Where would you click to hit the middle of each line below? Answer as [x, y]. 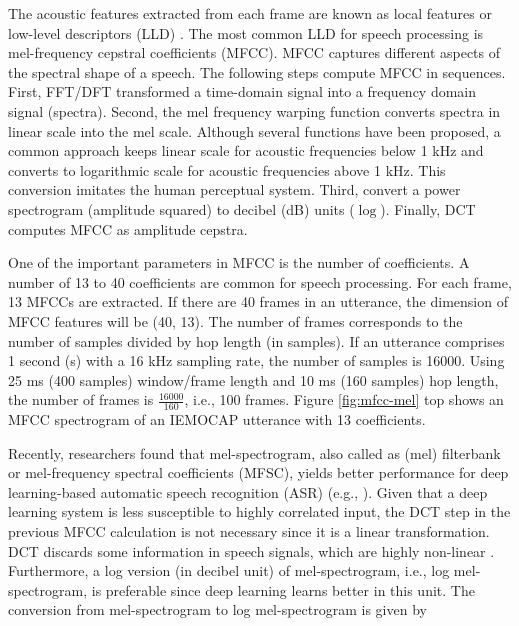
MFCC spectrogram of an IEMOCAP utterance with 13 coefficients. [217, 419]
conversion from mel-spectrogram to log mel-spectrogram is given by [217, 609]
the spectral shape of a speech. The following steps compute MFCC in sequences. [257, 71]
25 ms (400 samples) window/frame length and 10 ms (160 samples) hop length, [253, 379]
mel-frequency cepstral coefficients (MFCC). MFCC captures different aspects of [254, 52]
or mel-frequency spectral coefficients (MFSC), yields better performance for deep [258, 472]
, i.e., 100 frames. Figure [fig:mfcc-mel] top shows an [344, 399]
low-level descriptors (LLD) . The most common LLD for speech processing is [246, 32]
